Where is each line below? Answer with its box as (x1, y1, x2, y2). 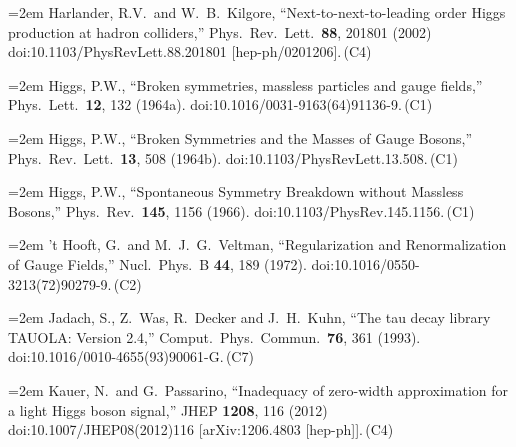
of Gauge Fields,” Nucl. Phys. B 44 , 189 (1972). (8, 253, 307, 274)
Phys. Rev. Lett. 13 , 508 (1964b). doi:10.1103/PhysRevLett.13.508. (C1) (8, 147, 458, 168)
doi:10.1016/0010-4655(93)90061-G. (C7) (8, 346, 254, 367)
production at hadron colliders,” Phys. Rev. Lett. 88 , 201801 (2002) (8, 21, 432, 42)
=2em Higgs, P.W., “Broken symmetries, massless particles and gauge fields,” (8, 74, 483, 95)
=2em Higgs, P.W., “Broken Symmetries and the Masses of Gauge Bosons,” (8, 127, 473, 148)
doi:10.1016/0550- (311, 253, 420, 274)
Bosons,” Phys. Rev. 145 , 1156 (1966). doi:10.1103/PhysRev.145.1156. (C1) (8, 200, 475, 221)
